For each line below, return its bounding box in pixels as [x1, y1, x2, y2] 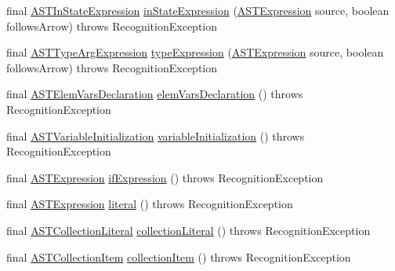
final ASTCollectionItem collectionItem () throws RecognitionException [6, 248, 351, 265]
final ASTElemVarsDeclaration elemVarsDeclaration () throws [6, 86, 303, 102]
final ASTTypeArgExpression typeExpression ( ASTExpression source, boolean [6, 44, 384, 60]
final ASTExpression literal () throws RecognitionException [6, 196, 293, 212]
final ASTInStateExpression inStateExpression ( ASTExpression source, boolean [6, 2, 390, 18]
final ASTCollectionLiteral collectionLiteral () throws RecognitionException [6, 222, 371, 238]
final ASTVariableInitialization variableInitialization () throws [6, 127, 305, 144]
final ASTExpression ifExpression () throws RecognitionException [6, 169, 324, 185]
